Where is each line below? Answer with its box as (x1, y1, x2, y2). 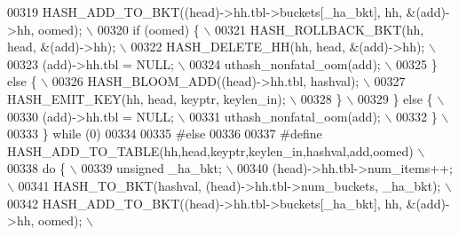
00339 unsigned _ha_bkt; (81, 159, 222, 177)
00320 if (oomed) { (97, 20, 200, 38)
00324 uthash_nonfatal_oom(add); (189, 54, 381, 73)
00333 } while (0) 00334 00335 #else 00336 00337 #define (7, 124, 322, 143)
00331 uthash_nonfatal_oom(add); (189, 106, 381, 125)
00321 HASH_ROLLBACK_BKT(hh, (215, 20, 424, 38)
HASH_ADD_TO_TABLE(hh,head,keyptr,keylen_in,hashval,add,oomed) (7, 141, 414, 160)
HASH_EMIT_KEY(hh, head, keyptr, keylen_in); (7, 89, 286, 107)
